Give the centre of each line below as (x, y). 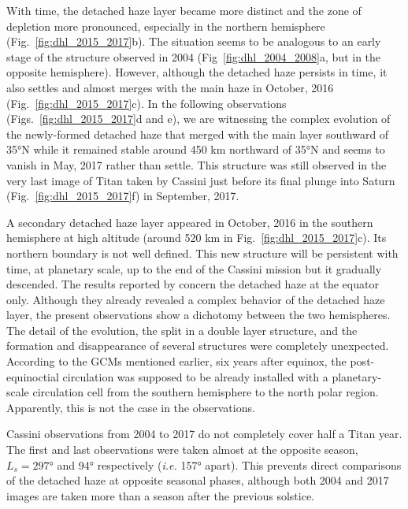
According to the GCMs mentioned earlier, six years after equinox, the (176, 361)
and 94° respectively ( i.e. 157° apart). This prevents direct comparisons (229, 464)
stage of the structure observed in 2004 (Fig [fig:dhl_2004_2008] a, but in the (194, 56)
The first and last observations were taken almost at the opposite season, (182, 450)
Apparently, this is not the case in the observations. (131, 407)
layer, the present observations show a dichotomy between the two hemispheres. (198, 315)
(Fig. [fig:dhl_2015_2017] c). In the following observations (147, 103)
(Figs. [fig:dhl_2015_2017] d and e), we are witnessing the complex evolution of (198, 119)
